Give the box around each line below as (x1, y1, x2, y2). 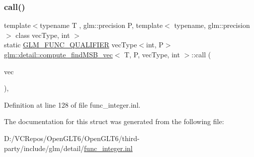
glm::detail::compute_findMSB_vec (4, 49, 113, 59)
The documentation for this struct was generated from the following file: (4, 116, 224, 127)
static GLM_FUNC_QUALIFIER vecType (4, 39, 137, 50)
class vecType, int (15, 29, 70, 40)
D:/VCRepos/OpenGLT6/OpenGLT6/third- (4, 133, 140, 143)
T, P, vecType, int (124, 49, 180, 59)
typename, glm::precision (174, 20, 250, 30)
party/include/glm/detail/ (4, 143, 85, 153)
